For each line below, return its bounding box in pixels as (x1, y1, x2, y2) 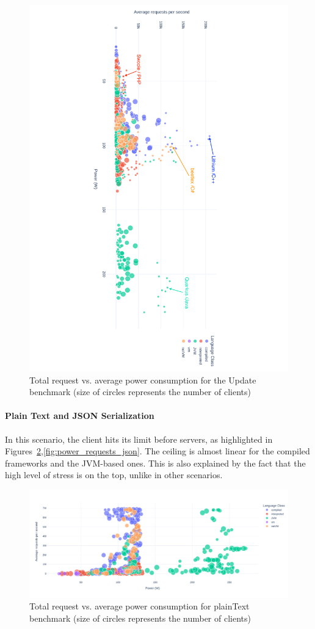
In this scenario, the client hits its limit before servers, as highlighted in (5, 432, 273, 445)
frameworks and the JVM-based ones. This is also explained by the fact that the (5, 456, 306, 469)
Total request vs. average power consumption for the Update (29, 373, 256, 386)
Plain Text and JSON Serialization (5, 409, 154, 422)
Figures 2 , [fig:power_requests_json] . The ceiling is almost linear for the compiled (5, 445, 310, 457)
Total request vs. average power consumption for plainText (29, 600, 250, 613)
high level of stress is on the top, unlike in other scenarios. (5, 468, 223, 481)
